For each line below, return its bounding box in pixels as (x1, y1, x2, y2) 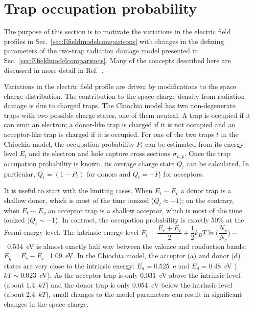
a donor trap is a (181, 185, 231, 196)
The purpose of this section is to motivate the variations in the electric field (4, 26, 231, 37)
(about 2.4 (4, 289, 35, 299)
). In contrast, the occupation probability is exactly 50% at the (55, 215, 244, 225)
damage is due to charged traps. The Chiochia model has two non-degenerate (4, 100, 236, 111)
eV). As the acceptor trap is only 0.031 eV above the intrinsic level (39, 270, 240, 280)
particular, (4, 168, 35, 178)
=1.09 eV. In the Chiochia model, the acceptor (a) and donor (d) (44, 250, 241, 261)
